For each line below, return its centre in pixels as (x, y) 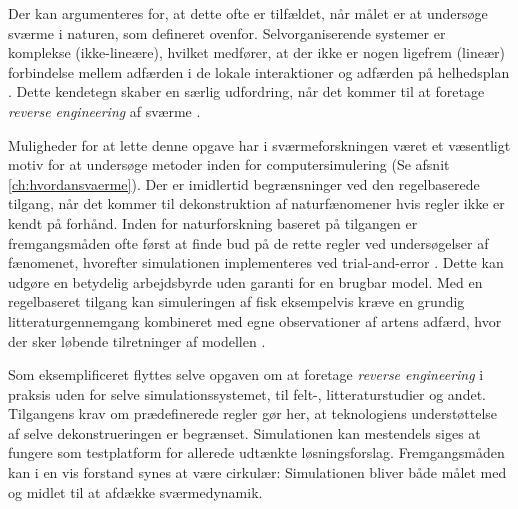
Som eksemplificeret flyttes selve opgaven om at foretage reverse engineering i (246, 374)
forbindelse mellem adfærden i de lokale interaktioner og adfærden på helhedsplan (259, 71)
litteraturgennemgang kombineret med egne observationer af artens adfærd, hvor (255, 320)
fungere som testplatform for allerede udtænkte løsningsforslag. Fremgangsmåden (256, 452)
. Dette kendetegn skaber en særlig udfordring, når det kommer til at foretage (246, 91)
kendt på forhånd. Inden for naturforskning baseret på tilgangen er (213, 222)
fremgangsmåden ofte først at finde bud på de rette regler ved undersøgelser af (248, 242)
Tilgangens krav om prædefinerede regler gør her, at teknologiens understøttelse (253, 413)
